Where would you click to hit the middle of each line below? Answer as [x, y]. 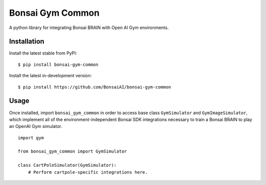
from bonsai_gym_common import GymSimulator [73, 152]
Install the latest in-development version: [50, 76]
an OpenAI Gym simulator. [36, 126]
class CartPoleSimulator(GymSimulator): [67, 165]
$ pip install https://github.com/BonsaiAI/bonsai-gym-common [95, 87]
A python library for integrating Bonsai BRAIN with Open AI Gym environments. [89, 28]
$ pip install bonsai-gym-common [58, 64]
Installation [27, 42]
